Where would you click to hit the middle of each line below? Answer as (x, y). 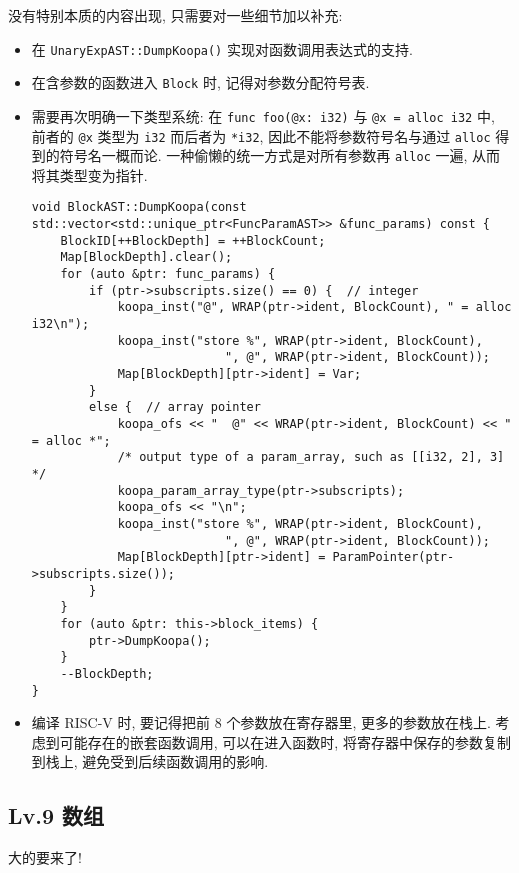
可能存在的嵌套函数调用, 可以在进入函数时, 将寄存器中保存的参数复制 (285, 741)
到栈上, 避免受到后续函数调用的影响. (150, 761)
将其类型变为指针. (89, 174)
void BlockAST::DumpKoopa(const (139, 207)
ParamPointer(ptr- (393, 557)
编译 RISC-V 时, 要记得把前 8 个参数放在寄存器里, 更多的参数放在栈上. (261, 722)
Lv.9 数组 (56, 815)
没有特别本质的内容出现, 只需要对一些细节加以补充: (175, 15)
